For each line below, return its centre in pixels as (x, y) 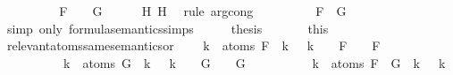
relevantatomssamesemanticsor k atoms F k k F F (193, 45)
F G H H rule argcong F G (203, 11)
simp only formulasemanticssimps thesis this (168, 28)
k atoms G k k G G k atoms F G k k (254, 62)
